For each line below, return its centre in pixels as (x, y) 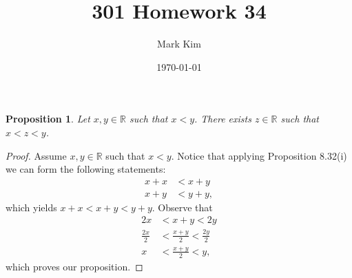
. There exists (223, 119)
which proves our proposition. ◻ (74, 266)
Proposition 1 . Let (48, 119)
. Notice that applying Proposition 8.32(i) (259, 155)
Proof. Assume (36, 155)
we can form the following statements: (86, 169)
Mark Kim (179, 44)
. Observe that (182, 207)
